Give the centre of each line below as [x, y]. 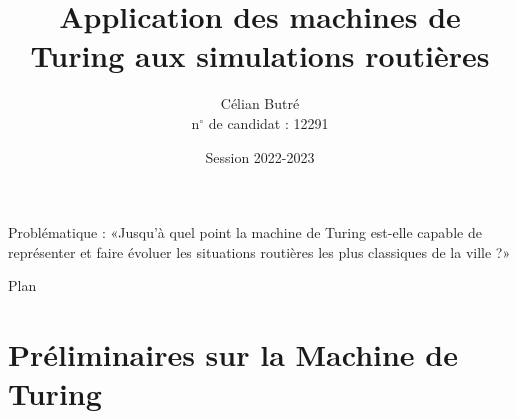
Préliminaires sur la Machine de [233, 354]
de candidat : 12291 [268, 122]
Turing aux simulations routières [260, 55]
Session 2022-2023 [260, 156]
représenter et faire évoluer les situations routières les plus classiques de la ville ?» [259, 251]
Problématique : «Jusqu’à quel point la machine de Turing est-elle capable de [245, 232]
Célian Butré [260, 103]
